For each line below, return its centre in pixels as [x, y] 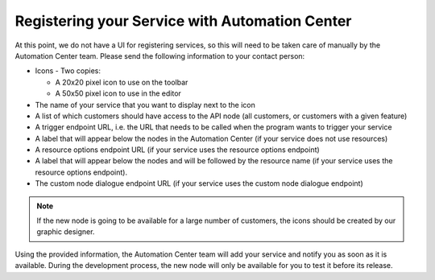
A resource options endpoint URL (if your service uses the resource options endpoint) [177, 150]
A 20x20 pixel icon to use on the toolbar [122, 82]
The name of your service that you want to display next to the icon [145, 105]
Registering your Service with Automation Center [183, 21]
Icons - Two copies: [68, 71]
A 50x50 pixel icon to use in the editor [118, 93]
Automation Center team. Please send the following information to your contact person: [160, 56]
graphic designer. [66, 232]
